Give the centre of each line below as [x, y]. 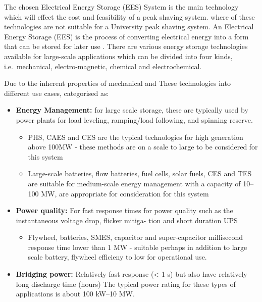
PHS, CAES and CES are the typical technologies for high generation [136, 137]
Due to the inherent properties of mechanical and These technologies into [117, 83]
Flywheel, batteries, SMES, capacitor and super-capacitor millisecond [136, 237]
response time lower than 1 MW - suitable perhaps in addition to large [138, 247]
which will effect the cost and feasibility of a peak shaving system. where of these [129, 16]
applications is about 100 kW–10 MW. [75, 294]
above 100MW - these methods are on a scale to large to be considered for [143, 147]
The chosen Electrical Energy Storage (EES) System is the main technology [121, 7]
